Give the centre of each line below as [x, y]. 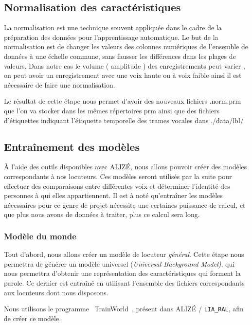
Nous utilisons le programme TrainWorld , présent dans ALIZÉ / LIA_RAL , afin [124, 309]
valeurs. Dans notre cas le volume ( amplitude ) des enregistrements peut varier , [125, 65]
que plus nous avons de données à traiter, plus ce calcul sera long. [102, 214]
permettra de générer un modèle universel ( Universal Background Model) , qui [119, 263]
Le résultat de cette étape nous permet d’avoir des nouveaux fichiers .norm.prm [123, 101]
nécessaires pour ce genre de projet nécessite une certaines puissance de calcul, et [125, 205]
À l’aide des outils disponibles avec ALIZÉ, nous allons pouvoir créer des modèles [126, 167]
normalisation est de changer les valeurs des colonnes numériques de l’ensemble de [126, 46]
